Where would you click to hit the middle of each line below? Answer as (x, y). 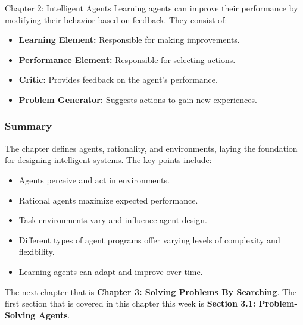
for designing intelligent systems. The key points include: (108, 160)
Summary (29, 126)
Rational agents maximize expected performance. (108, 200)
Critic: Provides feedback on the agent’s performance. (118, 79)
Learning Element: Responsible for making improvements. (129, 40)
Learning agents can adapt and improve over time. (111, 271)
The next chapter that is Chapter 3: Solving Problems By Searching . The (151, 291)
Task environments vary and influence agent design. (113, 220)
